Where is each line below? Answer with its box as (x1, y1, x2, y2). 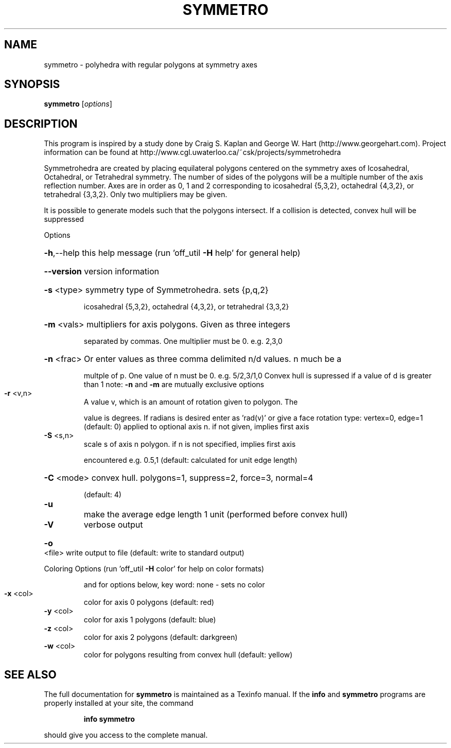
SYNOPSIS (4, 78, 60, 91)
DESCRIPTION (4, 117, 78, 130)
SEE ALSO (4, 668, 57, 681)
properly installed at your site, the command (44, 699, 194, 708)
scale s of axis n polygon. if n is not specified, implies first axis (83, 440, 296, 449)
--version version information (44, 266, 159, 277)
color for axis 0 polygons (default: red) (83, 598, 214, 607)
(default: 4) (83, 490, 122, 499)
